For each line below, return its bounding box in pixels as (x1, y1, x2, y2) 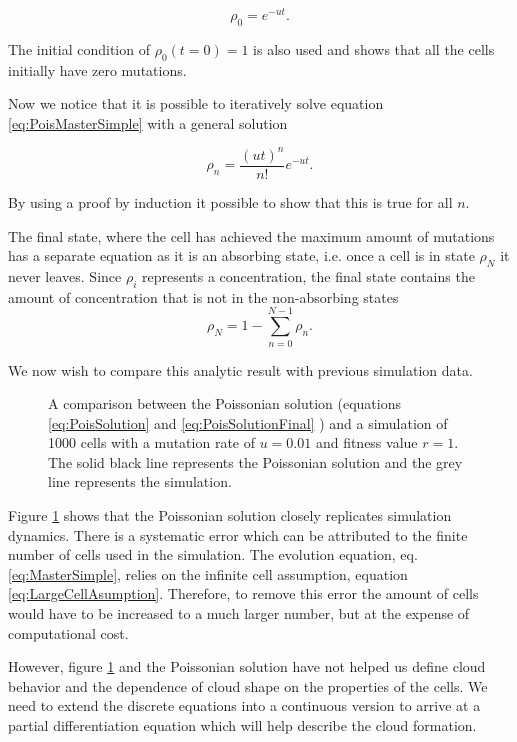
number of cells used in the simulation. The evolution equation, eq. (8, 544, 418, 565)
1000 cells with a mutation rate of (48, 432, 255, 453)
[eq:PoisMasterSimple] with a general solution (8, 112, 288, 133)
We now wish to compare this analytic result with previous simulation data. (8, 359, 473, 380)
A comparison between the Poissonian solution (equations (48, 393, 401, 414)
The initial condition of (8, 38, 150, 59)
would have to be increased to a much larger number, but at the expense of (8, 603, 470, 624)
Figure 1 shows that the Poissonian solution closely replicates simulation (8, 505, 452, 526)
